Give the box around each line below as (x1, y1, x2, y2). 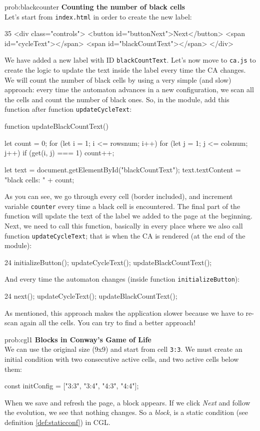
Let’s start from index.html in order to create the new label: (4, 11, 192, 22)
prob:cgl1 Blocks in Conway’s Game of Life (4, 334, 151, 344)
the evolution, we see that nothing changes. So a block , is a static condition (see (4, 407, 248, 417)
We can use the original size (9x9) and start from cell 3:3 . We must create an (4, 344, 242, 354)
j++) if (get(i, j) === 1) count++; (4, 147, 114, 158)
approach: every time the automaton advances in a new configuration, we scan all (4, 84, 254, 95)
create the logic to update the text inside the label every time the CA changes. (4, 65, 246, 75)
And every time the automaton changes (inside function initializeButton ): (4, 274, 240, 284)
